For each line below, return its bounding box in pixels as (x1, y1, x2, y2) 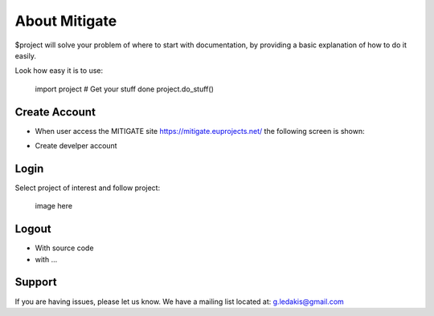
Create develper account (35, 141, 117, 151)
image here (35, 201, 72, 211)
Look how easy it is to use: (14, 66, 104, 75)
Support (14, 275, 57, 289)
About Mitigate (14, 12, 117, 30)
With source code (35, 243, 94, 253)
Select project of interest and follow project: (14, 183, 161, 192)
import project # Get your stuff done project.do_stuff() (35, 84, 215, 94)
